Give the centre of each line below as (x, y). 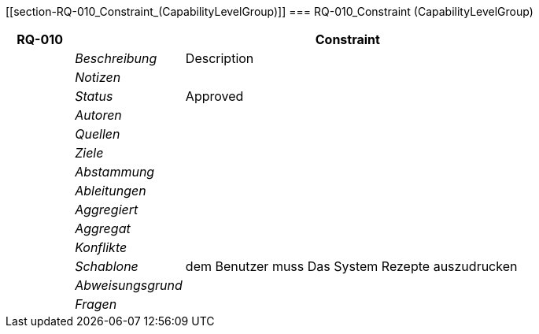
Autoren (98, 115)
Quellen (98, 134)
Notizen (98, 77)
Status (94, 96)
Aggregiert (107, 210)
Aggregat (103, 228)
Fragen (96, 304)
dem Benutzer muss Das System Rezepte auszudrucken (351, 266)
